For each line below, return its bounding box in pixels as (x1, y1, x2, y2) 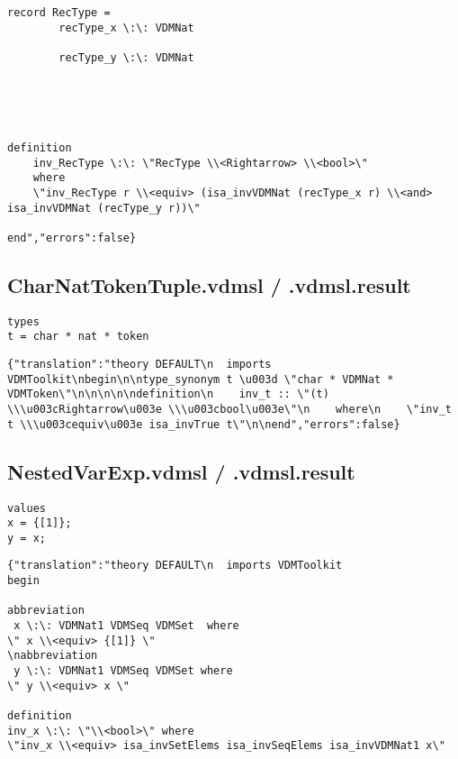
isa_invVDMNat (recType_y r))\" (7, 201, 201, 215)
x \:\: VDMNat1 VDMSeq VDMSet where (13, 619, 239, 633)
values (7, 501, 46, 515)
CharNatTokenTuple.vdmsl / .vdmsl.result (7, 270, 411, 298)
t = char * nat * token (7, 330, 149, 343)
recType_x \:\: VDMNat (58, 21, 194, 34)
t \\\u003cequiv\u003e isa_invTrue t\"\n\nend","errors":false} (7, 417, 400, 431)
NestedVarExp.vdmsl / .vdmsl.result (7, 457, 355, 485)
